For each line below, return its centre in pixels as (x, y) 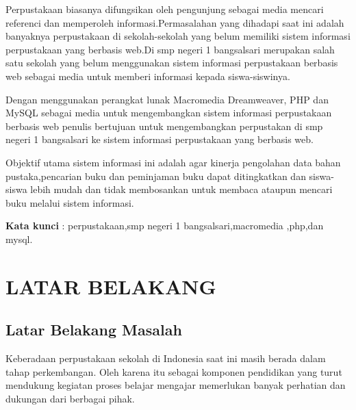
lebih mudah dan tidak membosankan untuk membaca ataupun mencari (181, 189)
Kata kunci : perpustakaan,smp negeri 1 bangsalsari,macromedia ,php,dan (165, 226)
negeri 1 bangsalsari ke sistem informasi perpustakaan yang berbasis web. (160, 139)
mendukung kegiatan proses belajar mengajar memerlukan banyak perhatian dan (176, 385)
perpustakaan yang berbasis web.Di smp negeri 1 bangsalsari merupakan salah (170, 49)
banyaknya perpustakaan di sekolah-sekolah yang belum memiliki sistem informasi (178, 36)
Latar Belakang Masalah (94, 330)
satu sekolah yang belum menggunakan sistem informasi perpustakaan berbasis (172, 63)
